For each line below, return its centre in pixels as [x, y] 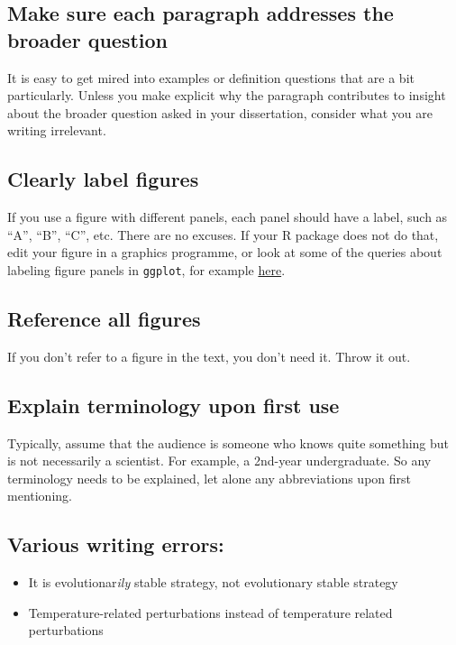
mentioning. [40, 496]
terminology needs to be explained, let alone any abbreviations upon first [209, 478]
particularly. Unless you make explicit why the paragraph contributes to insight [227, 95]
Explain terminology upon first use [173, 405]
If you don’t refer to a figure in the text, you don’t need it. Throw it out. [209, 356]
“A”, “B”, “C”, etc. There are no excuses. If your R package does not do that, [223, 234]
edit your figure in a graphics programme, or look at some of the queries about [225, 252]
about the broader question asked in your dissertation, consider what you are [220, 112]
